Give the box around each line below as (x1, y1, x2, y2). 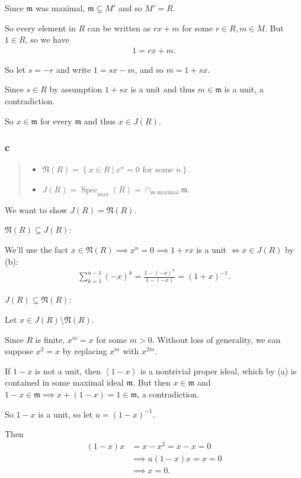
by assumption (49, 83, 103, 95)
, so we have (25, 33, 69, 46)
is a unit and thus (130, 83, 196, 95)
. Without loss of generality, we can (152, 333, 281, 345)
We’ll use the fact (5, 243, 69, 255)
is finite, (35, 333, 65, 345)
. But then (133, 376, 171, 389)
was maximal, (35, 2, 85, 14)
